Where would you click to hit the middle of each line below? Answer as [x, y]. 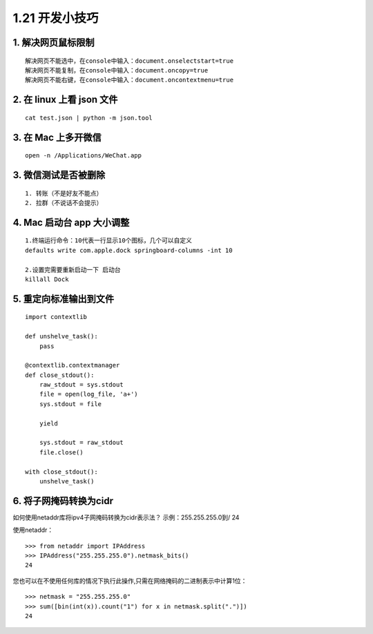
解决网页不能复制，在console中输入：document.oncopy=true [117, 70]
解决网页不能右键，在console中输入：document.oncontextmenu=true [130, 80]
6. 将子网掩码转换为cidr [63, 501]
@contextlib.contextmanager [73, 365]
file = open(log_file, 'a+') [88, 394]
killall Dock [47, 279]
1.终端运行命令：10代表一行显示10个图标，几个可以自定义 [109, 241]
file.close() [61, 452]
